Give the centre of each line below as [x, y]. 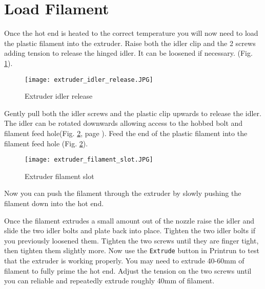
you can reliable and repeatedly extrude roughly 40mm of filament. [109, 281]
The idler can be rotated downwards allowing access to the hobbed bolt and [124, 123]
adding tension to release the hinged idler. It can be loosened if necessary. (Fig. [128, 53]
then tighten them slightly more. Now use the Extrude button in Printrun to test [132, 250]
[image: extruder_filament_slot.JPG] [89, 160]
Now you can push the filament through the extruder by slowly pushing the [123, 193]
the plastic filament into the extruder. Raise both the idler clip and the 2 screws [130, 43]
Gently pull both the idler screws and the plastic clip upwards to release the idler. [133, 113]
